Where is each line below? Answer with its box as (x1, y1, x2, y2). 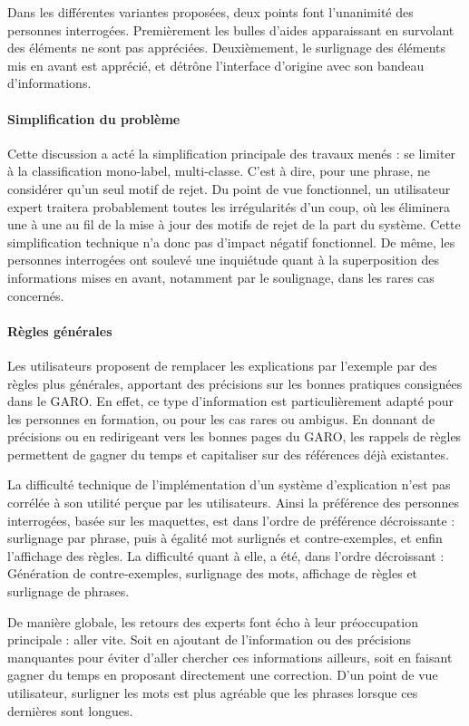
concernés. (7, 286, 64, 305)
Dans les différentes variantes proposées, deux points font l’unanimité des (7, 3, 414, 21)
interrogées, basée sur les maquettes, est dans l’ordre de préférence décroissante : (7, 510, 455, 529)
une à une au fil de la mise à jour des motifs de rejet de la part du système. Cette (7, 215, 461, 234)
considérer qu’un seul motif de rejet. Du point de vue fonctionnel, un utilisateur (7, 179, 451, 198)
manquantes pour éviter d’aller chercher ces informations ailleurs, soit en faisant (7, 647, 453, 666)
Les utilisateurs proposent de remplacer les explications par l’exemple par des (7, 355, 437, 374)
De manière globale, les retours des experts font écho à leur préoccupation (7, 612, 418, 631)
